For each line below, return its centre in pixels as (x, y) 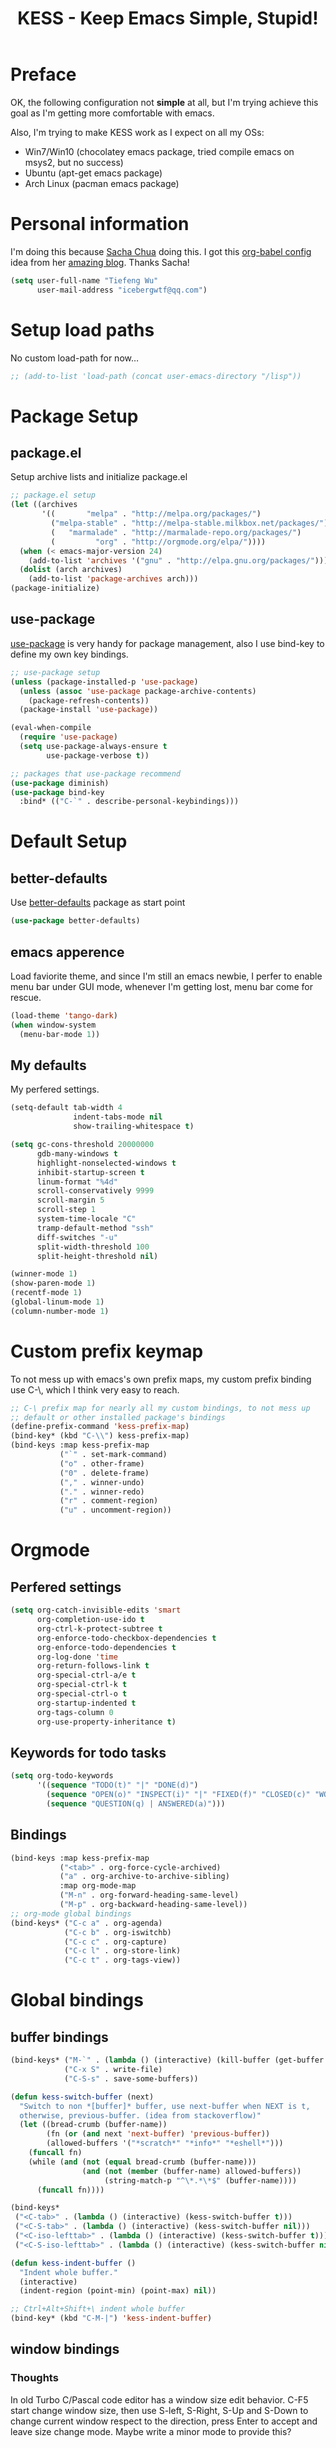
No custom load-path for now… (75, 358)
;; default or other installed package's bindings (118, 1417)
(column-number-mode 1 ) (60, 1311)
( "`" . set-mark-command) (113, 1455)
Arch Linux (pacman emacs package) (102, 183)
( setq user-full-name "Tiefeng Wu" (84, 280)
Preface (43, 74)
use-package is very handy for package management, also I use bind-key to (167, 643)
